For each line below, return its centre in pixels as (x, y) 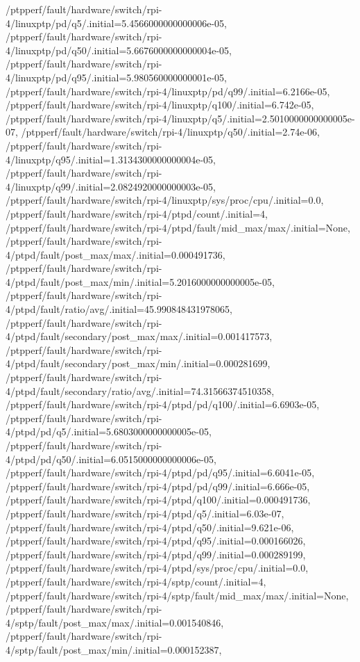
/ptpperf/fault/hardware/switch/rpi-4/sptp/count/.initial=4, (136, 581)
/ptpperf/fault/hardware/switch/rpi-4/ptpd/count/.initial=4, (137, 213)
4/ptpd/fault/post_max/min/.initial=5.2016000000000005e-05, (140, 281)
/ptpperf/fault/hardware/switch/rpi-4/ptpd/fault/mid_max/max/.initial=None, (178, 227)
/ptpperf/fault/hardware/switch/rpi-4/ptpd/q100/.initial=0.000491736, (158, 500)
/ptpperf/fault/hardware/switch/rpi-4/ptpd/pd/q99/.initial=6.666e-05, (158, 486)
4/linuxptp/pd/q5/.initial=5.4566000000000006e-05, (116, 23)
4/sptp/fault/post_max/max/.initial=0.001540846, (115, 622)
